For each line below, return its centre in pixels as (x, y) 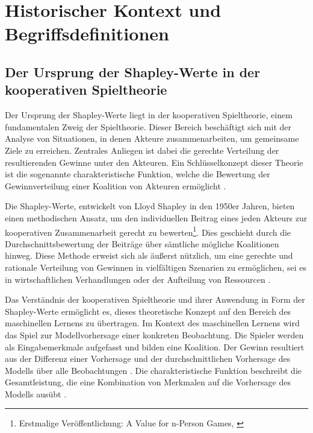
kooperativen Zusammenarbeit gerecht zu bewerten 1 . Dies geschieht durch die (148, 231)
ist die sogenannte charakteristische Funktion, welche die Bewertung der (138, 174)
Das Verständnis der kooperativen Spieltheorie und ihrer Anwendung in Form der (155, 299)
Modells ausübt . (36, 393)
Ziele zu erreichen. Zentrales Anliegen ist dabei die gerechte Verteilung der (142, 150)
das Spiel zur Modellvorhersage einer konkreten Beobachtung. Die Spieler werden (154, 334)
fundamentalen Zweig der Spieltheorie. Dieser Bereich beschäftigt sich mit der (148, 126)
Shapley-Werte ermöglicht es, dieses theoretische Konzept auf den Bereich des (148, 311)
